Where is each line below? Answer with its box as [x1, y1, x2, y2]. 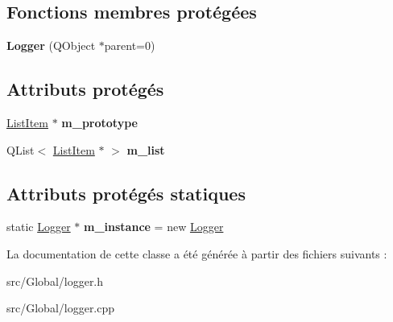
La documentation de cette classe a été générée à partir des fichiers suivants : [6, 245, 387, 262]
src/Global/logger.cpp [6, 299, 115, 316]
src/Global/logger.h [6, 272, 104, 289]
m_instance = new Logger [84, 218, 224, 235]
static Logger [6, 218, 71, 235]
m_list [126, 141, 165, 158]
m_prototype [61, 114, 138, 130]
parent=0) [104, 37, 155, 54]
